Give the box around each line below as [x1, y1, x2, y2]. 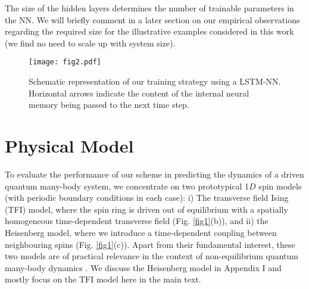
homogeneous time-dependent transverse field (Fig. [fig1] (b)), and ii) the [5, 215, 269, 227]
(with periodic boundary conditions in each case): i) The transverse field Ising [5, 191, 289, 204]
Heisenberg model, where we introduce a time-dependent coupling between [5, 226, 277, 238]
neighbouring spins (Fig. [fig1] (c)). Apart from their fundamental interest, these [5, 238, 295, 250]
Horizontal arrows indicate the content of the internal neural [29, 86, 249, 99]
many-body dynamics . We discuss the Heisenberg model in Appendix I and [5, 261, 282, 274]
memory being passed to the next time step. [29, 98, 189, 111]
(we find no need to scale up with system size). [5, 36, 176, 49]
